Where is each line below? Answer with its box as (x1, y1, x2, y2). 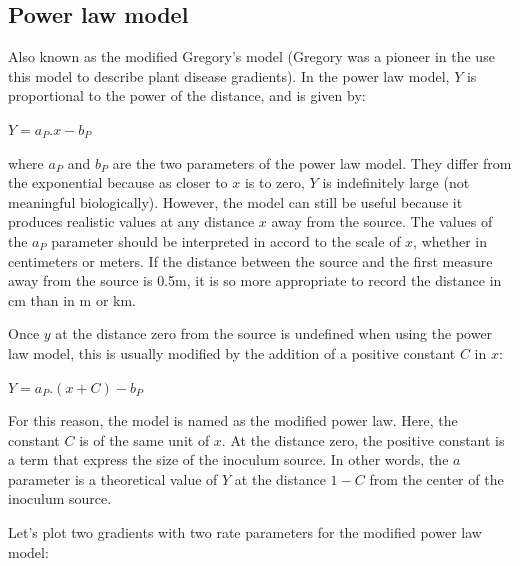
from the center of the (369, 468, 504, 489)
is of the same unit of (79, 429, 210, 450)
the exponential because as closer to (8, 172, 228, 193)
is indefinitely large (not (322, 172, 470, 193)
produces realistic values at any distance (8, 211, 255, 232)
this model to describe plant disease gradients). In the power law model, (8, 65, 450, 86)
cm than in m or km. (8, 289, 136, 310)
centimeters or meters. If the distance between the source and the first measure (8, 250, 493, 271)
